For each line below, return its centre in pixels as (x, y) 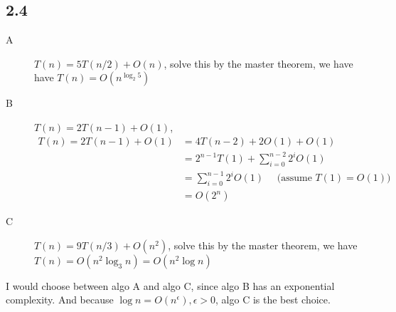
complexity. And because (60, 300)
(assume (294, 178)
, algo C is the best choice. (273, 300)
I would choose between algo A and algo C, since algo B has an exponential (170, 285)
